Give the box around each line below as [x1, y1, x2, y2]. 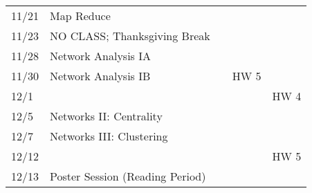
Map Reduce [50, 8, 111, 24]
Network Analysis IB [50, 68, 151, 84]
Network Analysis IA [50, 48, 151, 64]
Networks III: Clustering [50, 128, 168, 144]
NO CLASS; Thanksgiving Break [50, 28, 210, 44]
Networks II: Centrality [50, 108, 163, 124]
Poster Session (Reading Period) [50, 168, 206, 184]
